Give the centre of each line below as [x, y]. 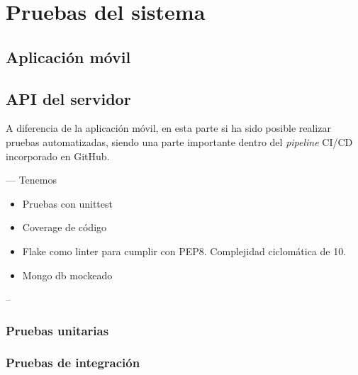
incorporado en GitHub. [58, 156]
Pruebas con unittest [67, 203]
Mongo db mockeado [67, 275]
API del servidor [68, 98]
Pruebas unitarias [57, 330]
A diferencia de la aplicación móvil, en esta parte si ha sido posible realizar [168, 128]
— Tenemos [32, 180]
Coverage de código [65, 227]
